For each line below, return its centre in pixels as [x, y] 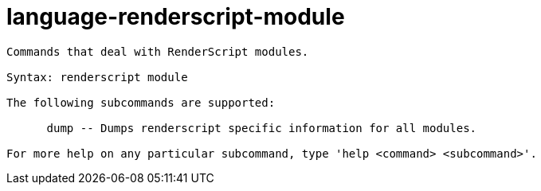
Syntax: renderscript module [97, 77]
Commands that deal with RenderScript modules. [158, 51]
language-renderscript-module [176, 17]
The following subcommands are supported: [141, 102]
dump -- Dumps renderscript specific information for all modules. [262, 128]
